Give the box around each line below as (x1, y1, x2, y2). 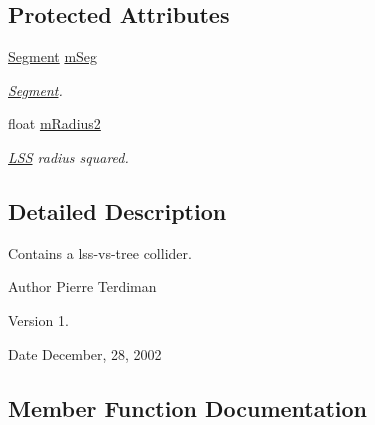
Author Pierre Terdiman (8, 276, 157, 297)
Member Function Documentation (8, 392, 368, 423)
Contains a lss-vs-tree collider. (8, 242, 192, 263)
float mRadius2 (8, 113, 101, 134)
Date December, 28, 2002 (8, 343, 162, 364)
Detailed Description (8, 195, 227, 226)
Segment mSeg (8, 46, 98, 67)
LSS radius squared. (8, 146, 129, 167)
